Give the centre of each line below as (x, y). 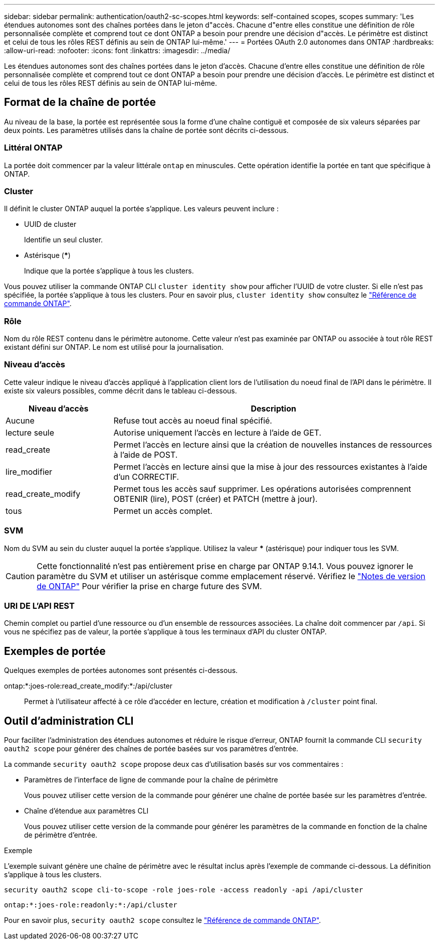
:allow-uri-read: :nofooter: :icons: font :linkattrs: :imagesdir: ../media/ (117, 50)
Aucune (20, 420)
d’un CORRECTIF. (146, 477)
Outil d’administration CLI (69, 721)
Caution (20, 576)
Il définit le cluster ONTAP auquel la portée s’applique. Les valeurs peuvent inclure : (141, 209)
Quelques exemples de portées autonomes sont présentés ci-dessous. (121, 670)
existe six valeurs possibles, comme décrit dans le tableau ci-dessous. (121, 390)
